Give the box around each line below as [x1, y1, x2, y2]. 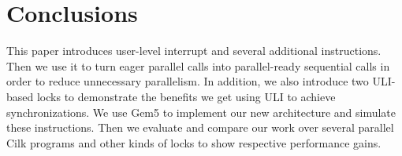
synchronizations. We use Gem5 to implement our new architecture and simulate [6, 103, 396, 120]
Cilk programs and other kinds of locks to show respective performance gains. [6, 134, 382, 151]
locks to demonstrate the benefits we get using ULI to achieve [36, 88, 336, 104]
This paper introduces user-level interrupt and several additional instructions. [6, 42, 382, 59]
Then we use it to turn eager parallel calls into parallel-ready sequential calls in [6, 57, 390, 74]
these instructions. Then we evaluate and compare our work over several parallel [6, 119, 394, 136]
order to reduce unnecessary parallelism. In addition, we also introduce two [6, 73, 369, 89]
